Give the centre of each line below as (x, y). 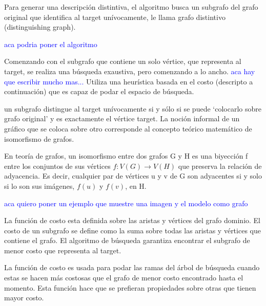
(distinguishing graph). (40, 27)
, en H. (136, 185)
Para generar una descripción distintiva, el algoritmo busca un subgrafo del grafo (131, 7)
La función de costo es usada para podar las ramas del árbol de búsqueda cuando (132, 267)
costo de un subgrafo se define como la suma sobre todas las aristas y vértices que (132, 230)
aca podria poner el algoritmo (51, 44)
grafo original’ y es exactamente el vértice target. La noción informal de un (122, 118)
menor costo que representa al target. (63, 250)
